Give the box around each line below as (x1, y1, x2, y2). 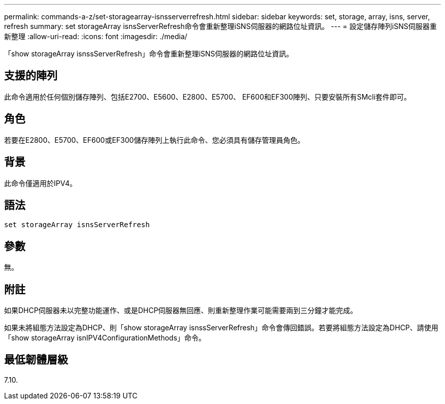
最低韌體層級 (4, 353, 68, 366)
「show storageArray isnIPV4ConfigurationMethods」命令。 (4, 333, 206, 343)
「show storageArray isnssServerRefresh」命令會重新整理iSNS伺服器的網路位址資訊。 (4, 49, 294, 58)
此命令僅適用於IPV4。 (4, 178, 77, 188)
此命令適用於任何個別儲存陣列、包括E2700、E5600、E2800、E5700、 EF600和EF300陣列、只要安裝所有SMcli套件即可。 (4, 92, 411, 101)
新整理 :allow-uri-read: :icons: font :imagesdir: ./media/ (4, 32, 187, 41)
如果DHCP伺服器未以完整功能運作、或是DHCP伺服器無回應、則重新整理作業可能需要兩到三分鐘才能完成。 (4, 306, 358, 315)
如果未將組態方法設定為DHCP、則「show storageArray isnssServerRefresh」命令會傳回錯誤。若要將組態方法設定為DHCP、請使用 (4, 323, 438, 332)
